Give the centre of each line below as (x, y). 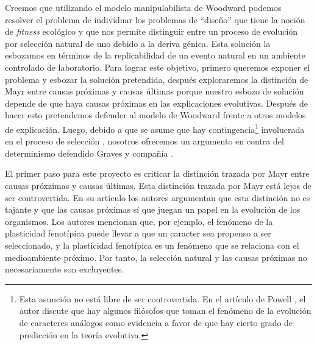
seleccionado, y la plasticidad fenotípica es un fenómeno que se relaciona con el (152, 245)
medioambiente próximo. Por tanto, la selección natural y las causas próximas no (156, 257)
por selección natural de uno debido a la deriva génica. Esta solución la (138, 43)
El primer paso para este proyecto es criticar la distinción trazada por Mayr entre (157, 173)
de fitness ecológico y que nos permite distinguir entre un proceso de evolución (151, 31)
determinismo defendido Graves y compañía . (89, 153)
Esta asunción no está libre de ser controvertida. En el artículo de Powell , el (162, 298)
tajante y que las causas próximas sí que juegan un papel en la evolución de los (153, 209)
